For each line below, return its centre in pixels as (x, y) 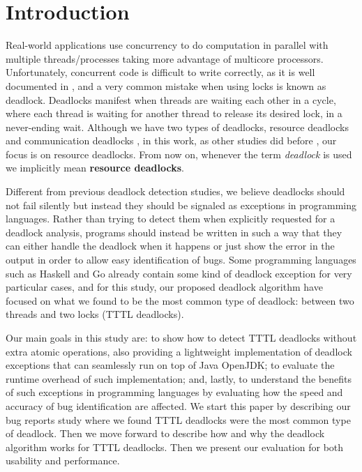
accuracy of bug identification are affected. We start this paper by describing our (178, 405)
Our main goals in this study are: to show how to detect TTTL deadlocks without (181, 337)
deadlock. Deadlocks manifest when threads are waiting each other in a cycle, (171, 99)
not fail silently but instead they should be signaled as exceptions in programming (181, 205)
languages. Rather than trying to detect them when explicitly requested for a (171, 219)
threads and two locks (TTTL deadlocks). (95, 314)
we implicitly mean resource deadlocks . (95, 168)
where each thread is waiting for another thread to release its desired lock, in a (174, 113)
